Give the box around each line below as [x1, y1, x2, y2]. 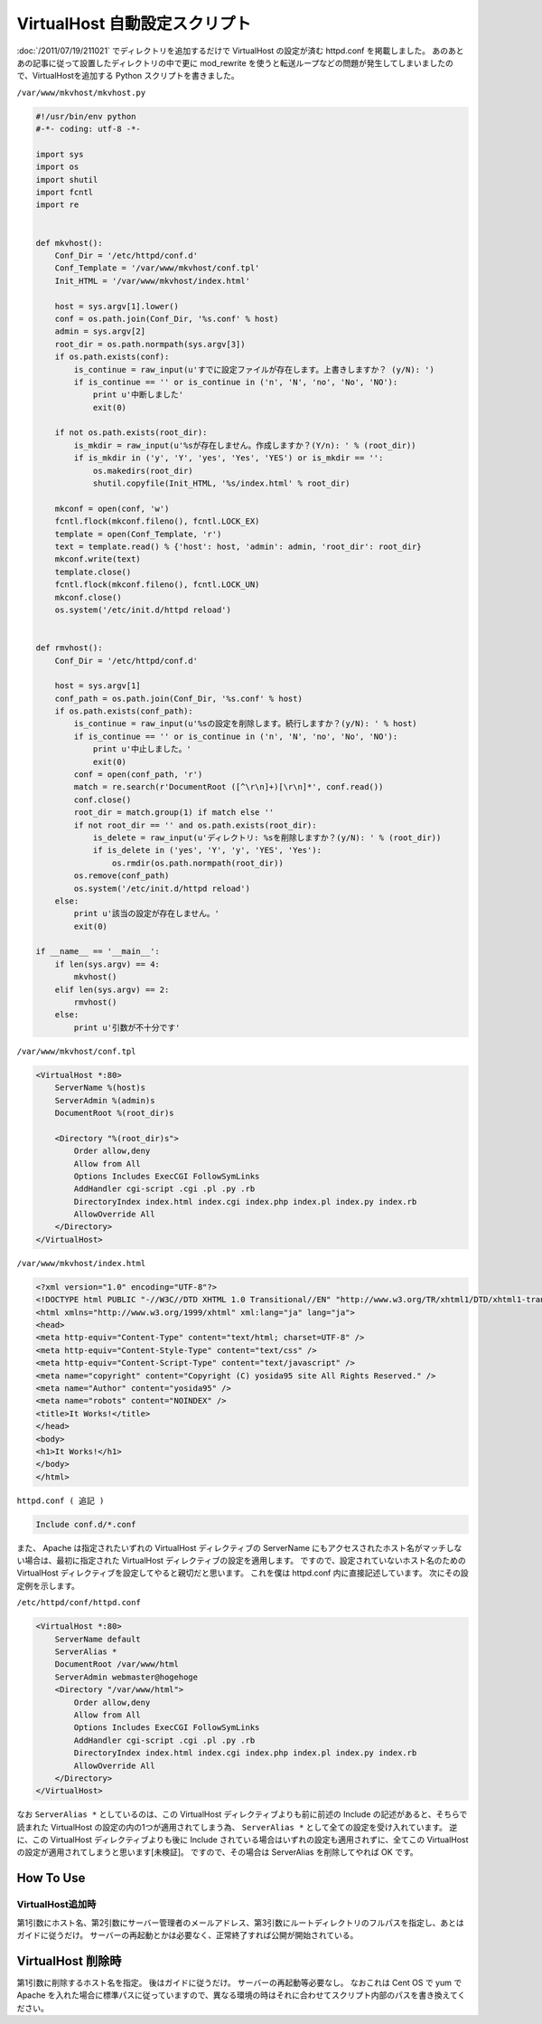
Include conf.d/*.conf [35, 1519, 136, 1529]
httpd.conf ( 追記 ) [16, 1495, 105, 1506]
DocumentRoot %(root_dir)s [54, 1108, 175, 1118]
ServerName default [54, 1633, 142, 1644]
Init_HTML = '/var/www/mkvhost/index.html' [54, 276, 250, 286]
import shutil [35, 175, 98, 184]
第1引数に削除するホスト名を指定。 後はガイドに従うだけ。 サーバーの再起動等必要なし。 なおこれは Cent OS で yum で [16, 1977, 463, 1988]
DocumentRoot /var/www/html [54, 1660, 180, 1669]
